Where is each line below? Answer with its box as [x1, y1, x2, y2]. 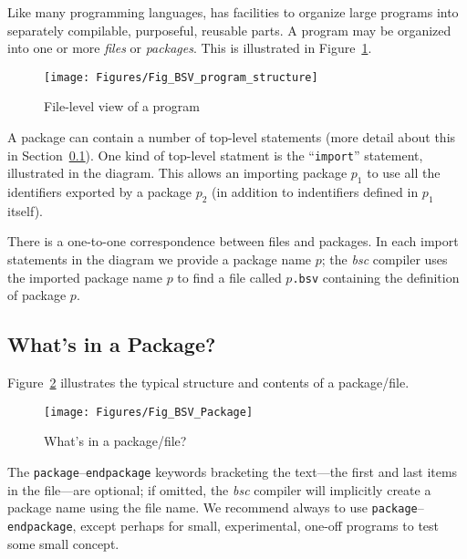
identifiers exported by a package [7, 182, 192, 202]
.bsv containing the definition [292, 267, 460, 286]
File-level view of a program [44, 97, 200, 116]
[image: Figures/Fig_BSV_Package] [44, 405, 254, 419]
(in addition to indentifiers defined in [212, 182, 419, 202]
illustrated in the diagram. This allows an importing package [7, 163, 348, 182]
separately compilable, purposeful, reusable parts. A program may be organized [7, 20, 451, 39]
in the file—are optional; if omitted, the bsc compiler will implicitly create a [7, 480, 431, 499]
